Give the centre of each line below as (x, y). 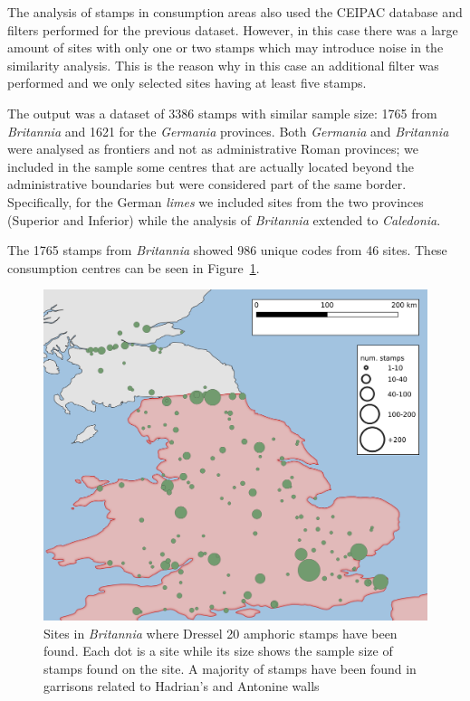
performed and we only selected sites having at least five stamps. (187, 83)
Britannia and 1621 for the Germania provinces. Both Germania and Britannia (228, 131)
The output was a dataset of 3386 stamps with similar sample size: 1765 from (222, 113)
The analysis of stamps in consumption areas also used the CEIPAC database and (235, 12)
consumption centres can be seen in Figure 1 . (134, 267)
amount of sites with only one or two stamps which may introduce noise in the (225, 47)
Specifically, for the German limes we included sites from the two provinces (216, 201)
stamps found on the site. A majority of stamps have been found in (230, 668)
